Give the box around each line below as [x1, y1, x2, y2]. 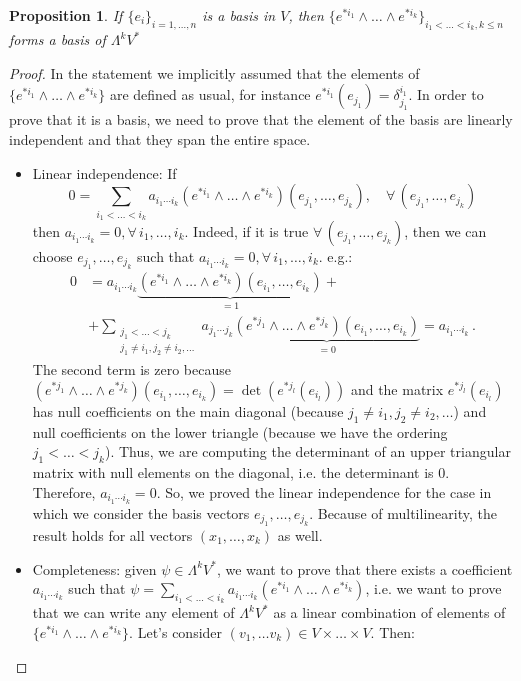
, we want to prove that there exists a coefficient [216, 558, 513, 579]
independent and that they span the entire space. [9, 128, 311, 149]
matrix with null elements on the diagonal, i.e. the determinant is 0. [32, 462, 450, 483]
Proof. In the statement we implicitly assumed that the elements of [9, 62, 420, 83]
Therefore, [32, 481, 96, 502]
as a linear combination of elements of [273, 602, 506, 623]
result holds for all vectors [32, 524, 193, 545]
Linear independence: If [32, 162, 177, 183]
